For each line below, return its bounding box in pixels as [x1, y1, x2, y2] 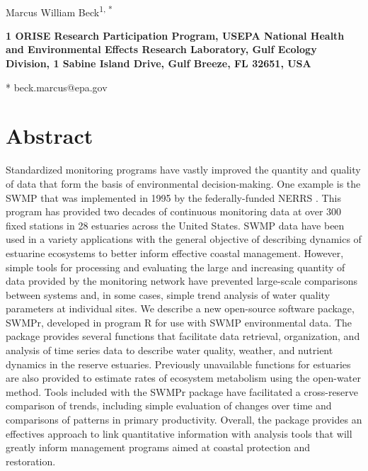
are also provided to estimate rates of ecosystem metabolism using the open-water [6, 370, 361, 385]
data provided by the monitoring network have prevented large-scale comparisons [6, 273, 358, 288]
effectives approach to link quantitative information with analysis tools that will [6, 426, 352, 441]
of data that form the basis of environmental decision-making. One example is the [6, 176, 361, 191]
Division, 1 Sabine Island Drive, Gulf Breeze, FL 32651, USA [6, 56, 311, 71]
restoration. [6, 453, 56, 468]
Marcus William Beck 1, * [6, 2, 113, 19]
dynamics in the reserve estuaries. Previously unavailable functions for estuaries [6, 356, 351, 371]
